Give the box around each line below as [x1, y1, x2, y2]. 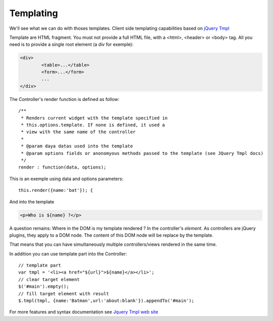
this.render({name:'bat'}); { [18, 187, 94, 193]
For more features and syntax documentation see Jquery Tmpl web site [9, 309, 159, 315]
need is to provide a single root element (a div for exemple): [9, 41, 134, 47]
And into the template [9, 198, 55, 204]
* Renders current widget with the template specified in [21, 115, 168, 121]
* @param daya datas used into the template [21, 143, 133, 149]
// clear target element [18, 277, 80, 282]
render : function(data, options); [18, 165, 107, 170]
